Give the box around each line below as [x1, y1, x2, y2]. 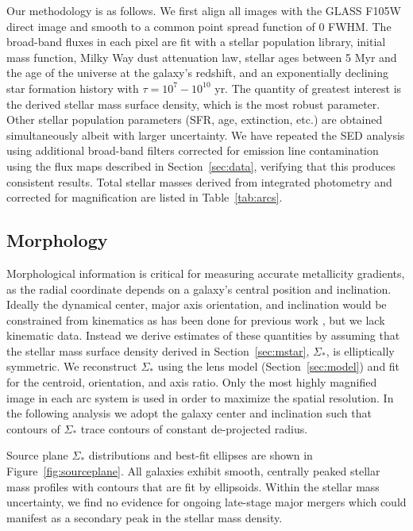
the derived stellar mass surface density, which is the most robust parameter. [6, 95, 380, 112]
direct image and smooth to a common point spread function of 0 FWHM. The [6, 17, 392, 34]
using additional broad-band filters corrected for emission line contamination [6, 142, 379, 159]
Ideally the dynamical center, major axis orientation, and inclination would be [6, 296, 387, 313]
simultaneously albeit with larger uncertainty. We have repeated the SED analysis [6, 126, 405, 143]
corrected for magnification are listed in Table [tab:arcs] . [6, 189, 283, 206]
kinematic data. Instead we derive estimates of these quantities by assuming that [6, 327, 400, 344]
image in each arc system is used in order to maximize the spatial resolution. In [6, 389, 394, 406]
